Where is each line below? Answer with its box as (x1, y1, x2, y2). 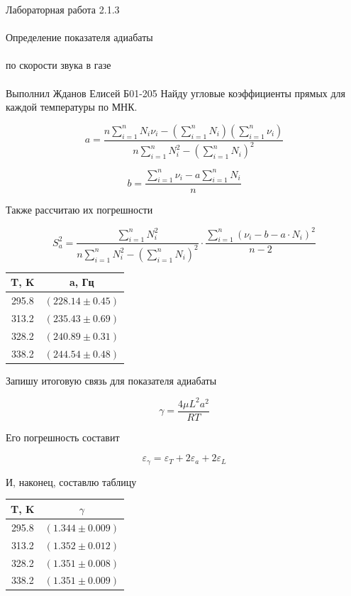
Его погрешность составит (6, 429, 120, 444)
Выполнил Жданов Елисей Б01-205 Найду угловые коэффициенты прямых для (6, 85, 346, 100)
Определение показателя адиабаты (6, 30, 153, 45)
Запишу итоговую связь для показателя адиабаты (6, 372, 217, 387)
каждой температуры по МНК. (6, 99, 138, 114)
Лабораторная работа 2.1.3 (6, 2, 120, 16)
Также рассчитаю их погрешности (6, 202, 153, 217)
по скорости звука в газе (6, 57, 111, 72)
